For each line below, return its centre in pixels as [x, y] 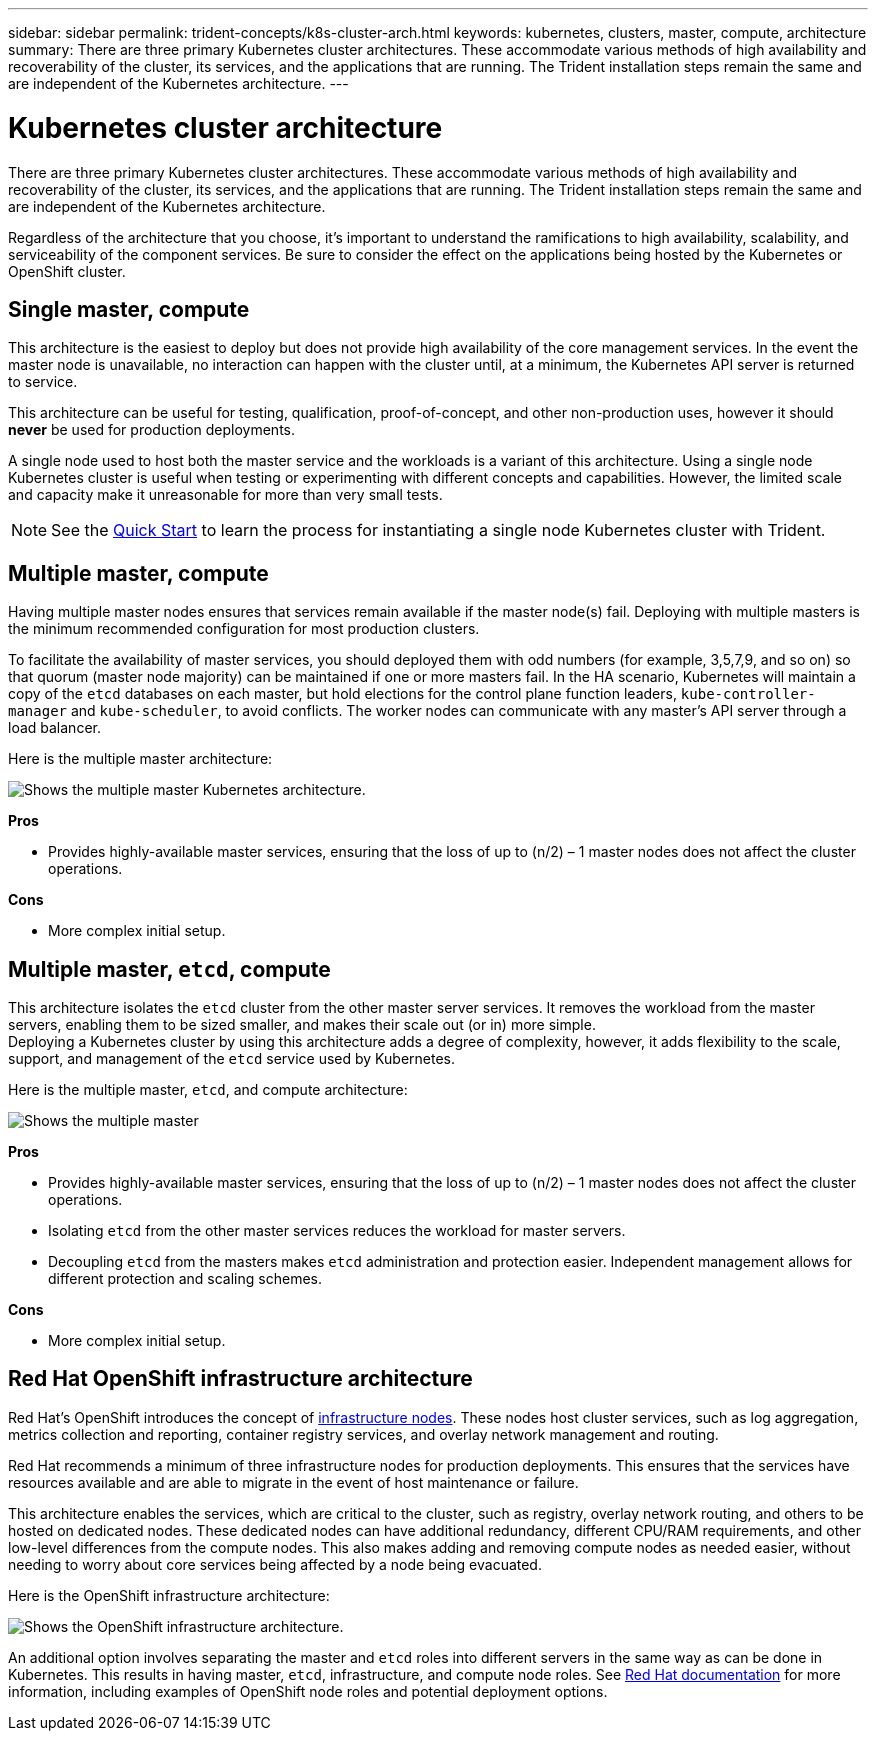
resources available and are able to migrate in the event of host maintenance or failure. [293, 1482]
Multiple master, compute [138, 573]
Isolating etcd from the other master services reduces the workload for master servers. [337, 1231]
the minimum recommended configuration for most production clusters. [244, 629]
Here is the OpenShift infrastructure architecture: [169, 1595]
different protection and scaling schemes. [185, 1279]
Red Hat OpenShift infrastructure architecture [240, 1379]
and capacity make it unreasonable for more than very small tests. [225, 495]
